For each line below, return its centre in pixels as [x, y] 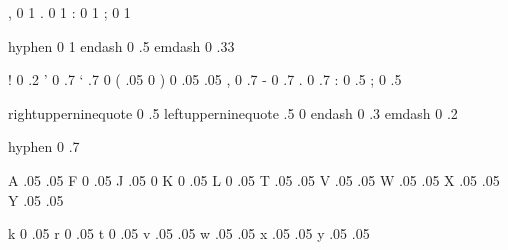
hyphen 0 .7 [44, 146]
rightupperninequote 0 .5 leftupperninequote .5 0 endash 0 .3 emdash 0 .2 [233, 112]
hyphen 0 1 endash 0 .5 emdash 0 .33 [121, 45]
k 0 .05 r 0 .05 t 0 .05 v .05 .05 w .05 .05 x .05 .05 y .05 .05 [189, 233]
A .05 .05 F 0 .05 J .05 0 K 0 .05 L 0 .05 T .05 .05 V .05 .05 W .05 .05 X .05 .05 [254, 179]
